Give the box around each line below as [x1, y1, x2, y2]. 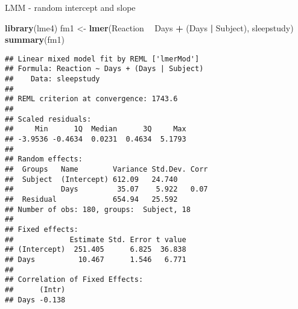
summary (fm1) [5, 33, 65, 46]
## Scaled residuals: [5, 114, 92, 123]
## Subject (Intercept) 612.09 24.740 [5, 175, 178, 184]
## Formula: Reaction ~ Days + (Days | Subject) [5, 64, 204, 73]
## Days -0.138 [5, 295, 66, 304]
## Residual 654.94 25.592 [5, 195, 178, 204]
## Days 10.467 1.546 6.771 [5, 255, 186, 264]
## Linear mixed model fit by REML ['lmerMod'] [5, 54, 200, 63]
